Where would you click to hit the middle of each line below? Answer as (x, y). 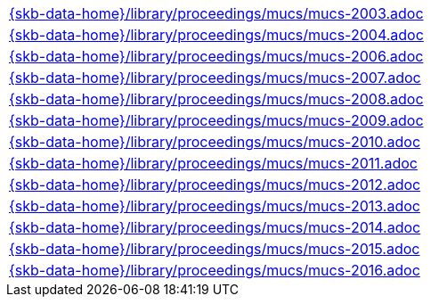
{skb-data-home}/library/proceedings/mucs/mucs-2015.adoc (215, 249)
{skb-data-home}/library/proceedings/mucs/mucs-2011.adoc (213, 163)
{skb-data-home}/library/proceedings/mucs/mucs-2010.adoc (215, 142)
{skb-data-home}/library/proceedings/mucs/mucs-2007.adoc (215, 78)
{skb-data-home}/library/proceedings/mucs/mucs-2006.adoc (216, 56)
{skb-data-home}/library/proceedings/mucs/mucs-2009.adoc (216, 120)
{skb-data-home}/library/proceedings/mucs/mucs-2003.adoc (216, 13)
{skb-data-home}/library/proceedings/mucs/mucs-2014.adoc (215, 227)
